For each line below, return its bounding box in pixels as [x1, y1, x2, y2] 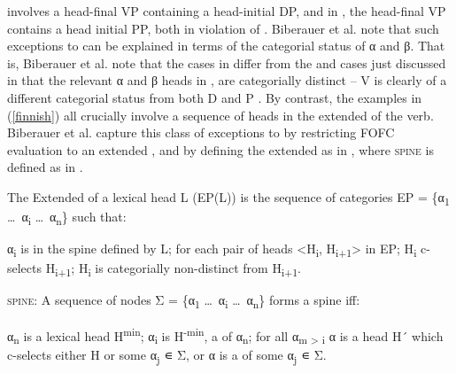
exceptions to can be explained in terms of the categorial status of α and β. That [7, 36, 445, 55]
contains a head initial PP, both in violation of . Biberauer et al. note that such [7, 19, 439, 37]
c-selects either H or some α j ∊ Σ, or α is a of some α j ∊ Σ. [7, 346, 327, 367]
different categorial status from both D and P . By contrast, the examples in [7, 88, 422, 106]
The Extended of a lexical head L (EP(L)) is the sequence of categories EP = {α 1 [7, 187, 450, 208]
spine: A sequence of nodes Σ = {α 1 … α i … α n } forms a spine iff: [7, 291, 360, 312]
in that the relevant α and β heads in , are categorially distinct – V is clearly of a [7, 71, 447, 89]
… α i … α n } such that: [7, 207, 127, 228]
